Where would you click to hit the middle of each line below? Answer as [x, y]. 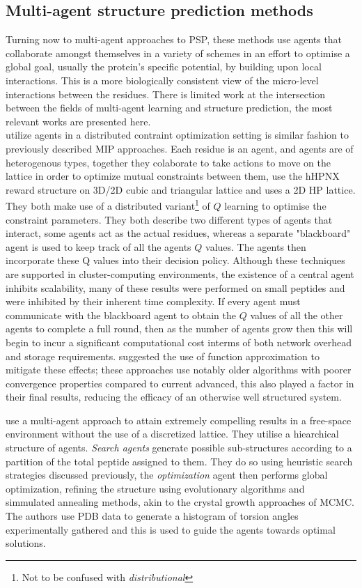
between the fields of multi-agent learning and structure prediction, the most [169, 108]
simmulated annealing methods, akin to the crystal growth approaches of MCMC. [180, 502]
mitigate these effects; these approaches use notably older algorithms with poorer [179, 370]
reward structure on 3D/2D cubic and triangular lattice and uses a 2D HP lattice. [181, 189]
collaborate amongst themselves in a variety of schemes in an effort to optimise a [178, 53]
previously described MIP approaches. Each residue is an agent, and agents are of [180, 148]
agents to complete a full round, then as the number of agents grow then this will [179, 328]
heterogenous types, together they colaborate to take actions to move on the [168, 162]
